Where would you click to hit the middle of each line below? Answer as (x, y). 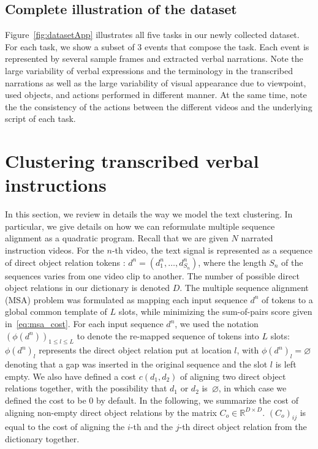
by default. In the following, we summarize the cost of (197, 400)
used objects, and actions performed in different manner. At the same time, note (156, 95)
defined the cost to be (46, 400)
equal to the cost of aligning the (65, 427)
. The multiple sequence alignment (244, 288)
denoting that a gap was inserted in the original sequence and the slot (136, 364)
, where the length (232, 262)
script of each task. (40, 119)
